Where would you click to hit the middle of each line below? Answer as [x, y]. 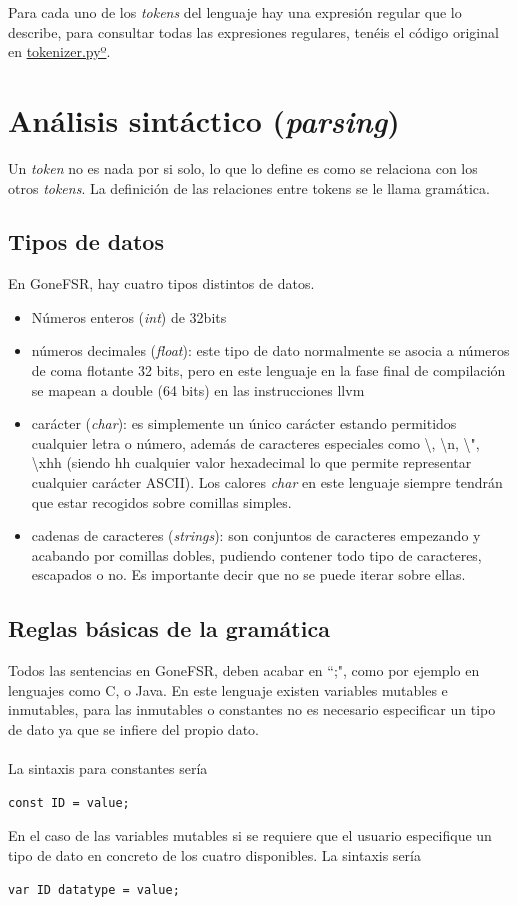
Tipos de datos [86, 241]
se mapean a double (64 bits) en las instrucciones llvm [198, 389]
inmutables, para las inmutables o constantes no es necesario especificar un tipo [252, 709]
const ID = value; [69, 802]
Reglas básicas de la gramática [169, 628]
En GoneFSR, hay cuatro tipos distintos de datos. [161, 283]
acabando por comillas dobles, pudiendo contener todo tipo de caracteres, [256, 554]
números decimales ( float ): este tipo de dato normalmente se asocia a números [270, 350]
